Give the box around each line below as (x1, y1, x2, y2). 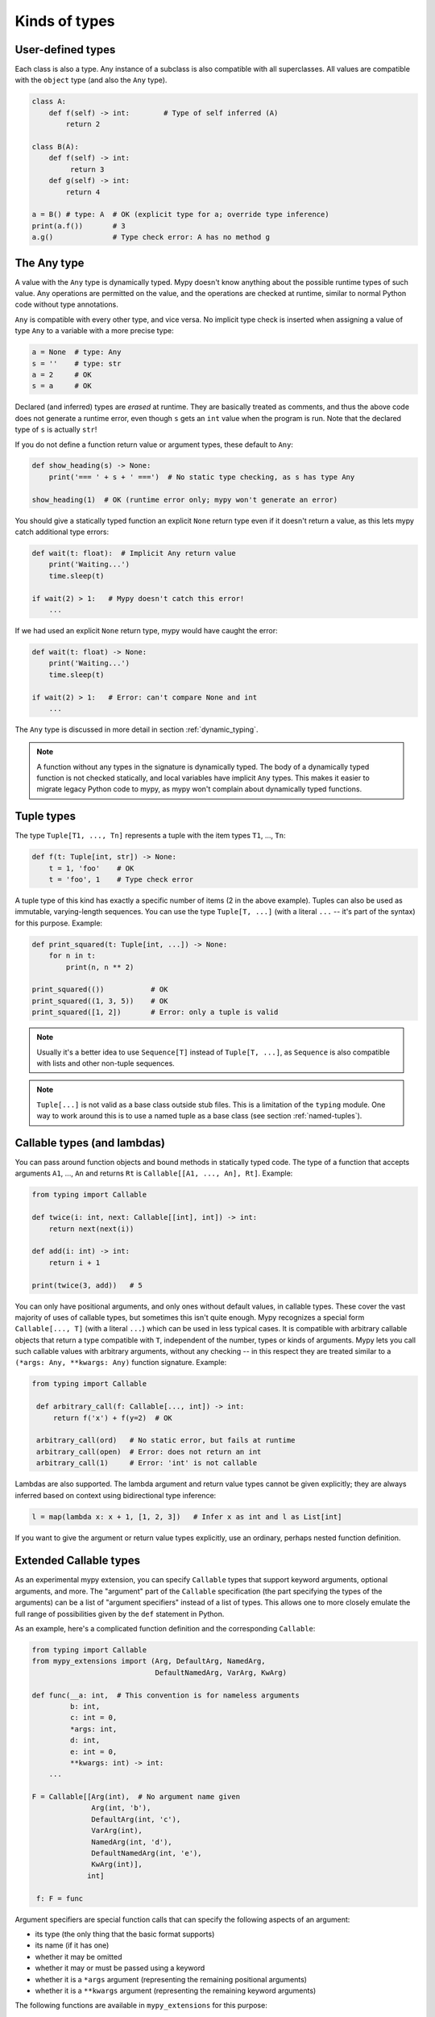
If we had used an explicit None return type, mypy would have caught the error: (14, 625, 278, 635)
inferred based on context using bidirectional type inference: (14, 1490, 217, 1500)
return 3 (69, 165, 105, 173)
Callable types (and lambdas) (14, 1136, 165, 1150)
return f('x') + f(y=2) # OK (52, 1413, 172, 1422)
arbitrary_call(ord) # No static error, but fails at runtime (36, 1436, 296, 1445)
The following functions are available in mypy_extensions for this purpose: (14, 2001, 267, 2011)
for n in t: (48, 951, 97, 960)
